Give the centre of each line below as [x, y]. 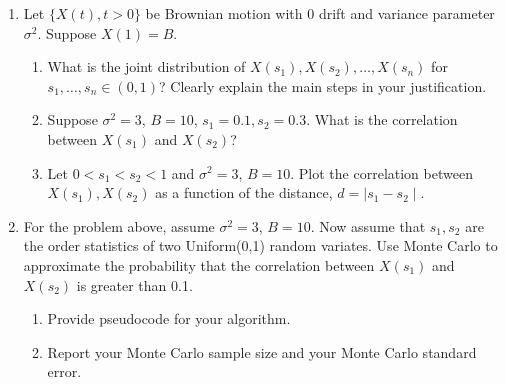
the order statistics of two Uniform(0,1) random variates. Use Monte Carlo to [260, 245]
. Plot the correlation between [381, 172]
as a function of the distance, [244, 192]
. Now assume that [368, 225]
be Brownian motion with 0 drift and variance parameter [320, 13]
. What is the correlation [382, 119]
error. [64, 371]
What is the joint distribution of [146, 66]
